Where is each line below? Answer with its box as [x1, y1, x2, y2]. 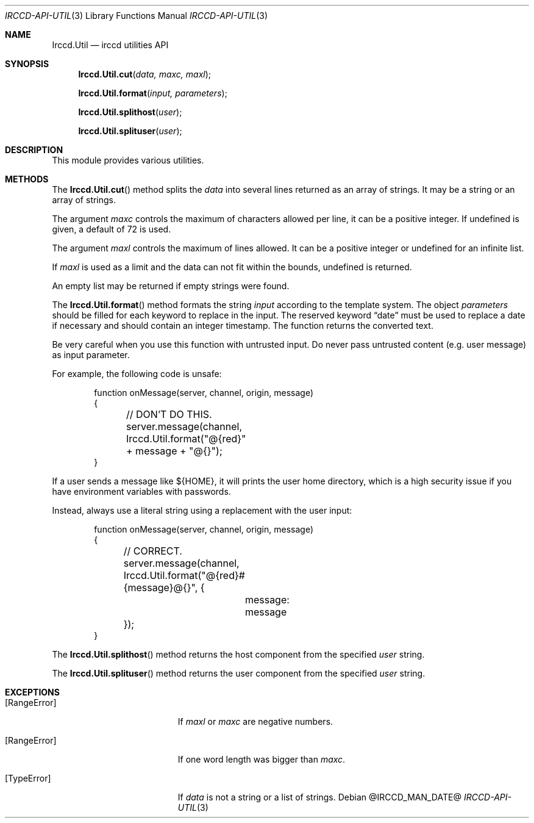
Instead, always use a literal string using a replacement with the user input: [52, 505, 352, 516]
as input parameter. [52, 350, 130, 360]
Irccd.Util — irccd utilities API [52, 40, 169, 50]
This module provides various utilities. [52, 155, 204, 165]
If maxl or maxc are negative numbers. [177, 716, 333, 727]
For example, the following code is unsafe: [52, 368, 222, 379]
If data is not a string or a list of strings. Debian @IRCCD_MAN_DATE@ [177, 792, 461, 802]
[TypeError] [5, 773, 51, 783]
